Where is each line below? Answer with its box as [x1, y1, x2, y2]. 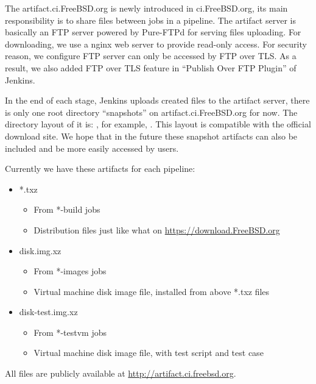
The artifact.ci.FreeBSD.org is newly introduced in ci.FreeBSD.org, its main [5, 2, 288, 14]
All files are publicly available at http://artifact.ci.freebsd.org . [5, 367, 236, 380]
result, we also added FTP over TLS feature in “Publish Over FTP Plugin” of [5, 61, 297, 74]
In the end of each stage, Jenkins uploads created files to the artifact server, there [5, 94, 310, 107]
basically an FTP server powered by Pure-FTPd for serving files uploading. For [5, 26, 301, 38]
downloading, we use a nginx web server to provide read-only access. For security [5, 37, 307, 50]
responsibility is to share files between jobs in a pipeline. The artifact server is [5, 13, 296, 26]
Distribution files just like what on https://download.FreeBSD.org [33, 223, 280, 236]
